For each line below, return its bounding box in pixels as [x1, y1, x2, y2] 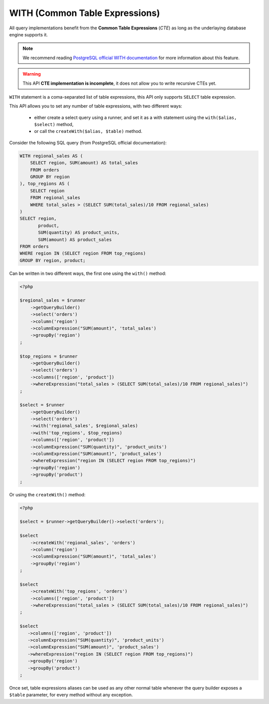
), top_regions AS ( [19, 181, 70, 187]
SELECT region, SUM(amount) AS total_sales [30, 160, 138, 166]
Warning [22, 71, 41, 77]
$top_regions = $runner [19, 353, 78, 359]
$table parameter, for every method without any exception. [9, 692, 133, 698]
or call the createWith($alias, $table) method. [34, 128, 142, 134]
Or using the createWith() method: [9, 491, 86, 497]
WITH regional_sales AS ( [19, 153, 83, 159]
